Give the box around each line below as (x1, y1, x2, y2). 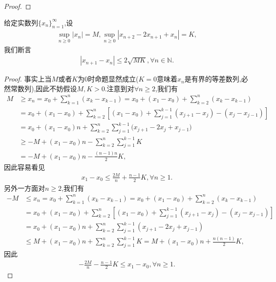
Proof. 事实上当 (4, 74, 52, 84)
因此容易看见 (4, 161, 45, 172)
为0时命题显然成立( (78, 74, 139, 84)
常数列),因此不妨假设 (10, 83, 77, 93)
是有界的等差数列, (184, 74, 241, 84)
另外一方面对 (4, 182, 45, 193)
